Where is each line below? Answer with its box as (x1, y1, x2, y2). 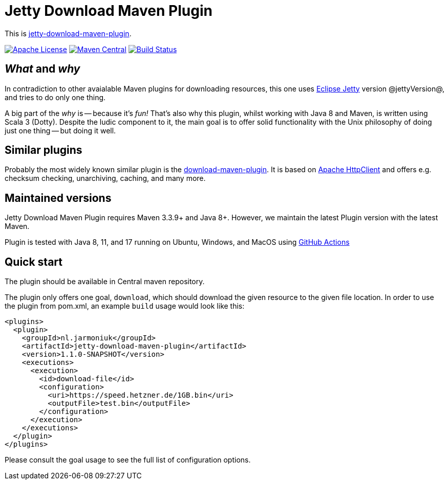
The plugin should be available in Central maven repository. (5, 277, 205, 286)
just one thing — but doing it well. (5, 126, 116, 135)
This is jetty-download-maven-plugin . (5, 29, 132, 38)
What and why (5, 62, 80, 76)
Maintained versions (5, 191, 112, 204)
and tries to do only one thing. (5, 93, 106, 102)
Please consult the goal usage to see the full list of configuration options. (5, 455, 251, 465)
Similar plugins (5, 144, 82, 157)
